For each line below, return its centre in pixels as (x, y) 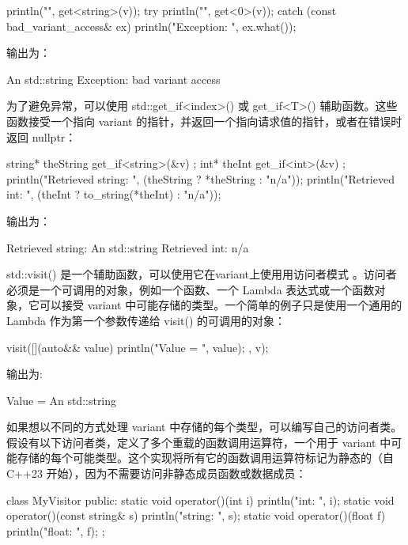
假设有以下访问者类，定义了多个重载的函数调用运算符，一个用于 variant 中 (199, 442)
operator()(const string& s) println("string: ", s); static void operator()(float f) (196, 515)
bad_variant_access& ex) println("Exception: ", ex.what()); (151, 26)
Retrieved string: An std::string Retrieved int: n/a (128, 247)
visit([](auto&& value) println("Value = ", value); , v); (138, 347)
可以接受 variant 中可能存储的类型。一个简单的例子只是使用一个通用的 (221, 305)
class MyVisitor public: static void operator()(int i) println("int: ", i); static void (200, 500)
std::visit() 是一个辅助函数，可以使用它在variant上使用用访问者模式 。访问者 (202, 274)
